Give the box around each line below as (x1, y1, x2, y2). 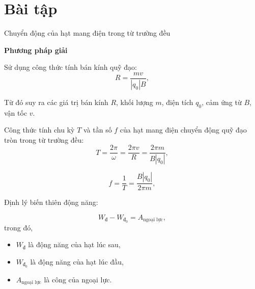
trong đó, (4, 222, 33, 232)
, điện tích (161, 96, 193, 107)
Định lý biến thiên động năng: (4, 197, 98, 207)
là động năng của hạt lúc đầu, (30, 256, 124, 267)
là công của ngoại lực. (44, 274, 112, 284)
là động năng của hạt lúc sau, (28, 239, 121, 250)
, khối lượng (116, 96, 153, 107)
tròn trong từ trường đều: (4, 134, 84, 145)
